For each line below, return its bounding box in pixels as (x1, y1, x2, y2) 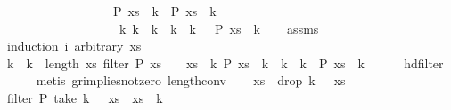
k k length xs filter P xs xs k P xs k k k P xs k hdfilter (6, 53, 444, 72)
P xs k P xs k (112, 2, 217, 20)
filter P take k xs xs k (6, 88, 163, 106)
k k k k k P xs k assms (119, 19, 319, 37)
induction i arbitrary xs (6, 36, 142, 55)
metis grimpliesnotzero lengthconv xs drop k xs (36, 71, 346, 90)
